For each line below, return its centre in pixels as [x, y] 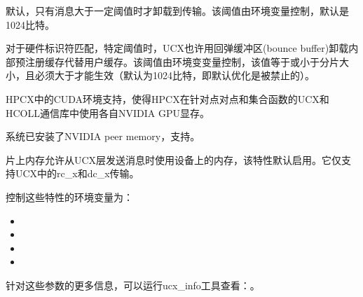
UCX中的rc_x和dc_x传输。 [77, 173]
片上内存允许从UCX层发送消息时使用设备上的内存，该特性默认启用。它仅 [174, 159]
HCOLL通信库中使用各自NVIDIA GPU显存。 [108, 112]
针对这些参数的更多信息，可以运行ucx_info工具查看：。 [133, 285]
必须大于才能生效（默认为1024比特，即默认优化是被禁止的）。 [174, 75]
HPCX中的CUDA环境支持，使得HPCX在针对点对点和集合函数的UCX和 [167, 98]
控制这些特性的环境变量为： [69, 196]
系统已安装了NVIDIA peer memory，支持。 [103, 136]
